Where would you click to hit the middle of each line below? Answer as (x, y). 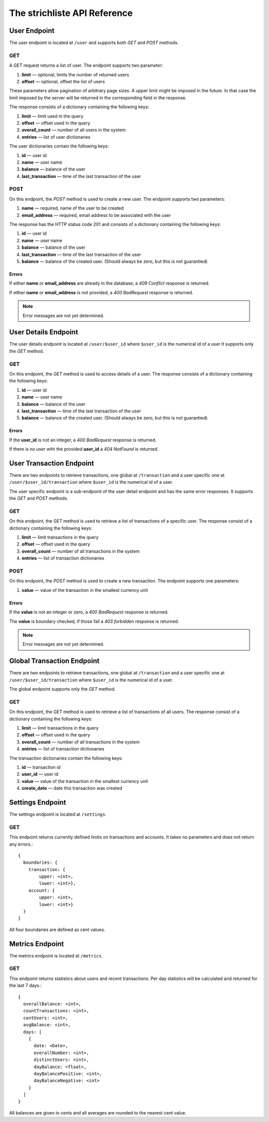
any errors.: (21, 844)
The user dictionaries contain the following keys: (59, 146)
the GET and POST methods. (39, 498)
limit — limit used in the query (53, 116)
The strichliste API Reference (71, 13)
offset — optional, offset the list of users (63, 81)
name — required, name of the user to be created (73, 208)
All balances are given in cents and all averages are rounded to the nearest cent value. (98, 1113)
